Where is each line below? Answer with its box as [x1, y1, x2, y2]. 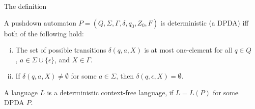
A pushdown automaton [4, 17, 77, 27]
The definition [4, 1, 47, 11]
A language [4, 87, 38, 97]
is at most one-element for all [144, 45, 232, 55]
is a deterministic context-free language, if [47, 87, 173, 97]
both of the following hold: [4, 28, 84, 38]
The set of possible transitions [15, 45, 106, 55]
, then [116, 71, 134, 81]
